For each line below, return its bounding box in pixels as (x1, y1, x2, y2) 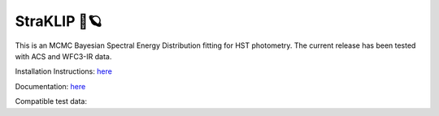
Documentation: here (15, 81, 86, 91)
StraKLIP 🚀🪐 (15, 12, 102, 30)
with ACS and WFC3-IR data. (15, 51, 112, 61)
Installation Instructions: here (15, 67, 113, 76)
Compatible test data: (15, 97, 87, 106)
